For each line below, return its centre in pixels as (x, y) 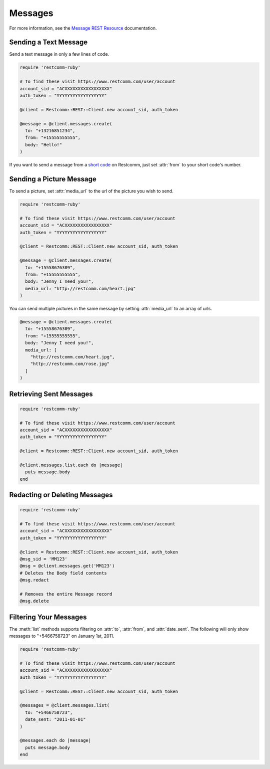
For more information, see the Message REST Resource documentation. (83, 28)
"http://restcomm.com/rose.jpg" (70, 364)
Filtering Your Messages (48, 617)
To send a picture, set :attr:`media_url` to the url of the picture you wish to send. (91, 191)
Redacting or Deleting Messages (61, 495)
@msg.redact (34, 580)
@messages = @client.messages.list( (65, 705)
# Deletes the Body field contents (63, 573)
